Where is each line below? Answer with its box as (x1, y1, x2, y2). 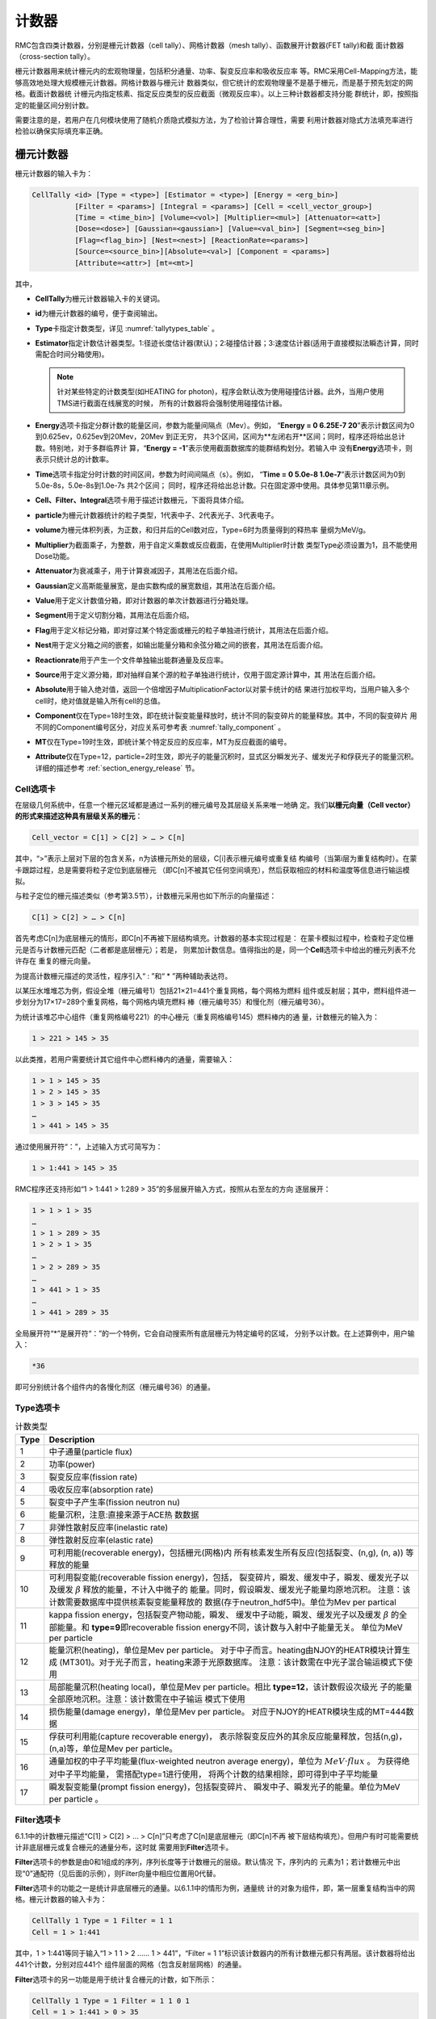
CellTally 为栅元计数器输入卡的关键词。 (35, 293, 165, 303)
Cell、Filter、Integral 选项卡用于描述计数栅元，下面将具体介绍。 (35, 495, 249, 505)
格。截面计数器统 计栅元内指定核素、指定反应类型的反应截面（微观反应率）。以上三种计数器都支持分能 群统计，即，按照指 (15, 89, 419, 99)
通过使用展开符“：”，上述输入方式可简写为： (15, 1142, 163, 1152)
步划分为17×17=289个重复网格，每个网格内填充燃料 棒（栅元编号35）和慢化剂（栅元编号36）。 (15, 997, 329, 1007)
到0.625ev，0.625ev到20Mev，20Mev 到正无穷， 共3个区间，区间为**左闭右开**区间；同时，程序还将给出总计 (35, 432, 405, 442)
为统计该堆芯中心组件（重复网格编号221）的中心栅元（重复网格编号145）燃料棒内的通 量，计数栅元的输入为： (15, 1012, 379, 1022)
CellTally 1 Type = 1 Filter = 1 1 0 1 (31, 1996, 190, 2005)
